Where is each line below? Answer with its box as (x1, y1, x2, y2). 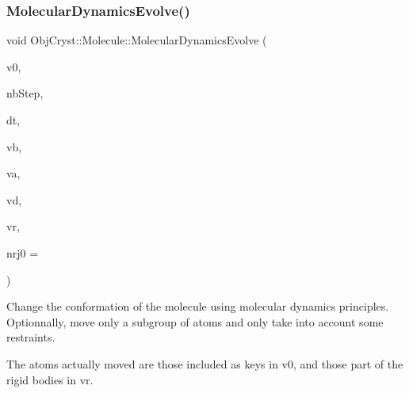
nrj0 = (6, 244, 39, 261)
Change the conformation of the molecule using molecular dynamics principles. (6, 298, 389, 315)
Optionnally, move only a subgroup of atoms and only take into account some (6, 313, 384, 330)
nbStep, (6, 85, 44, 101)
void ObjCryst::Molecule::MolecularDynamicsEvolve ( (6, 32, 267, 48)
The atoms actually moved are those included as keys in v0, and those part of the (6, 355, 403, 372)
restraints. (6, 329, 55, 345)
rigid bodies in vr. (6, 371, 94, 387)
